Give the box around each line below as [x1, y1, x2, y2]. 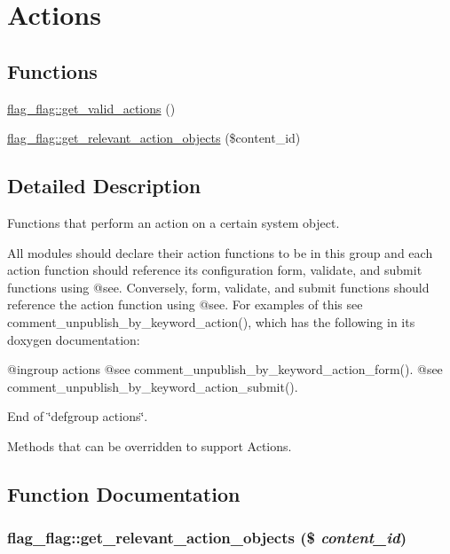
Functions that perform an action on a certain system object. [7, 213, 340, 231]
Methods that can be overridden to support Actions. [7, 436, 292, 455]
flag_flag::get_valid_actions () [7, 98, 176, 117]
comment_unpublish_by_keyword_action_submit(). [7, 377, 298, 395]
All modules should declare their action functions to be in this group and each [7, 243, 433, 261]
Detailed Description [7, 172, 201, 199]
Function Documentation [7, 480, 241, 507]
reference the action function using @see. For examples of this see [7, 295, 363, 314]
